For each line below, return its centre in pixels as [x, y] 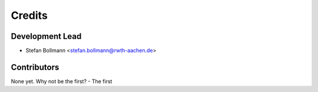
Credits [29, 15]
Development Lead [46, 36]
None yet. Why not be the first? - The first [62, 81]
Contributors [35, 67]
